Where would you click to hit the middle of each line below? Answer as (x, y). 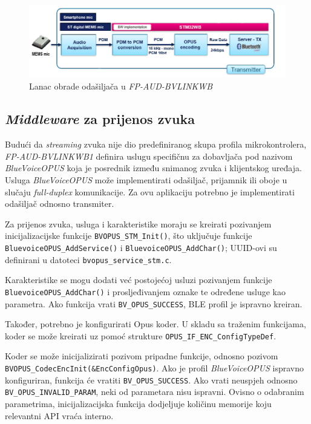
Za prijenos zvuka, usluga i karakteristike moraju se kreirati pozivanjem (138, 223)
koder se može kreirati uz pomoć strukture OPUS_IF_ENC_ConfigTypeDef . (141, 335)
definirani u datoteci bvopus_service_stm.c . (88, 259)
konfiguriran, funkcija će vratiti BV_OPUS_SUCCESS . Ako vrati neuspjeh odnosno (151, 380)
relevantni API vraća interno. (59, 415)
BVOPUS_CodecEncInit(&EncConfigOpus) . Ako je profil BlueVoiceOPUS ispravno (154, 368)
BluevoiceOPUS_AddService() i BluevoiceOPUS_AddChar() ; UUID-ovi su (141, 247)
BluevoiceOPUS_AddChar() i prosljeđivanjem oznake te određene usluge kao (145, 291)
